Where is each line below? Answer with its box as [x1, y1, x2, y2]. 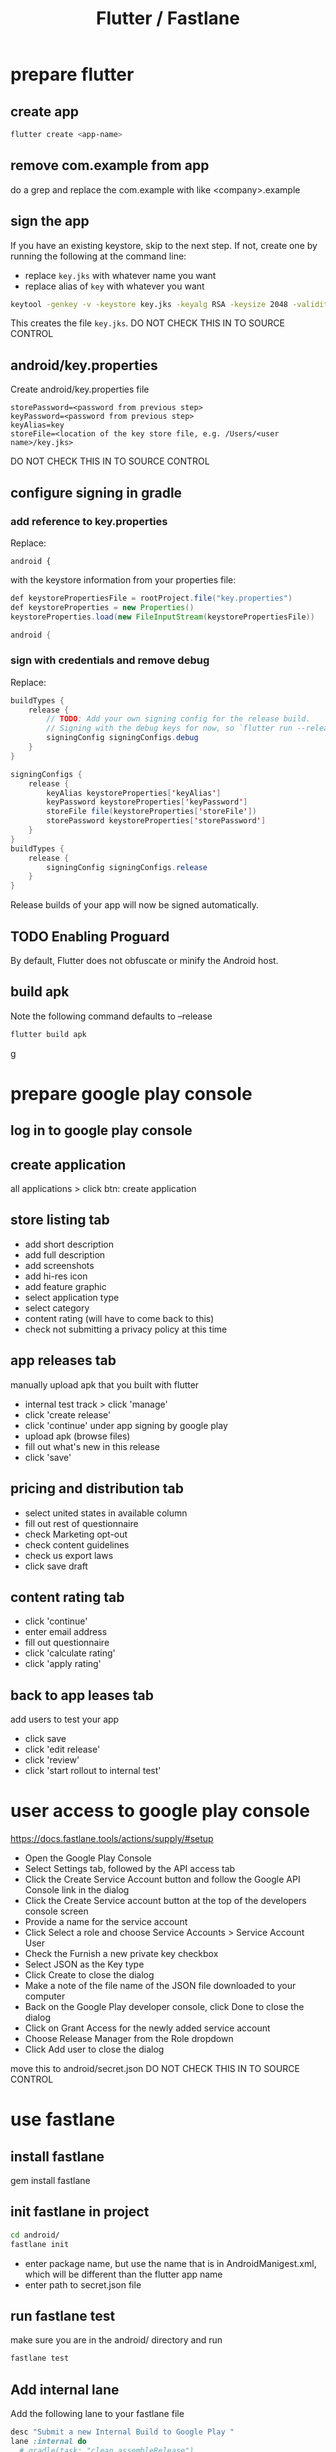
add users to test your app [10, 1713, 120, 1726]
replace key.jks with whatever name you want [24, 269, 217, 281]
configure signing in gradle [10, 484, 183, 501]
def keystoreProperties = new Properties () [10, 602, 195, 612]
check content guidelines [24, 1538, 130, 1551]
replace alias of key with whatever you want [24, 280, 205, 292]
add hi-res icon [24, 1270, 88, 1282]
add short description [24, 1238, 114, 1250]
